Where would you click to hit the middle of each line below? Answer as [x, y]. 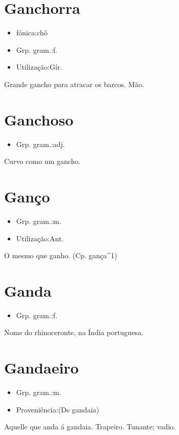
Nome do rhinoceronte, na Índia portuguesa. [74, 332]
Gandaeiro [42, 368]
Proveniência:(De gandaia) [58, 409]
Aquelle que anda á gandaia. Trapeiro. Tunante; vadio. [90, 427]
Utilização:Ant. [40, 238]
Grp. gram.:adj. [41, 144]
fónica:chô [32, 33]
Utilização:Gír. [39, 67]
